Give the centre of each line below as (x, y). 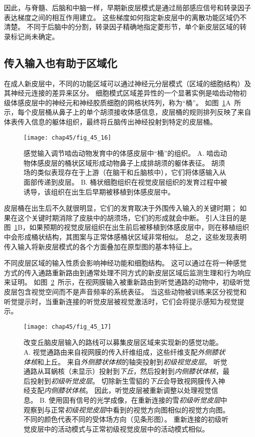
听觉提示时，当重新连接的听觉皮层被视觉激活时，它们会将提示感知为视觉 (121, 301)
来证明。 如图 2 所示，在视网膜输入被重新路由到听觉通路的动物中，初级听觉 (127, 282)
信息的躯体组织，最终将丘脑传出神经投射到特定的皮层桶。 (124, 121)
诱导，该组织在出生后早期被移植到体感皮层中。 (99, 191)
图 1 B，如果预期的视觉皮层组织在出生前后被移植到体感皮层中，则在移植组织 (127, 227)
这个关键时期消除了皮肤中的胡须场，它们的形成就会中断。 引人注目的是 (132, 217)
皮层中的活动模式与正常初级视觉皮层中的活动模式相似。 (119, 428)
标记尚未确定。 (35, 36)
